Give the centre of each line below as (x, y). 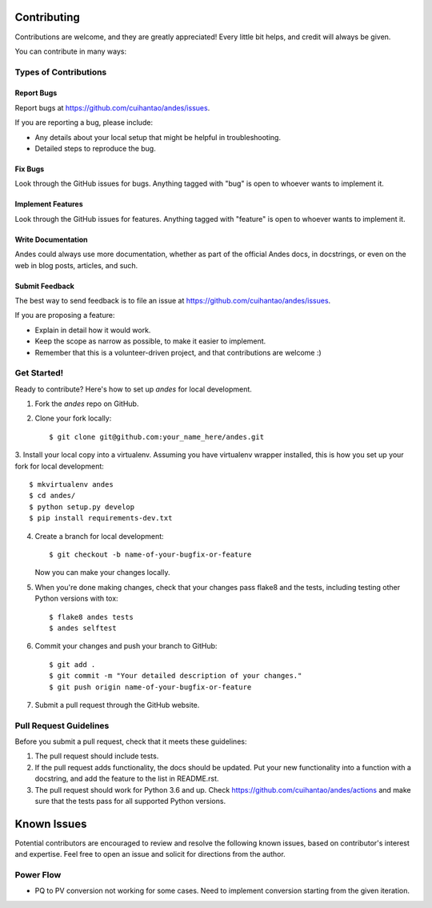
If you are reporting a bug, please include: (84, 123)
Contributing (47, 17)
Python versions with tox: (77, 599)
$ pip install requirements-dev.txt (101, 518)
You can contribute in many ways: (71, 51)
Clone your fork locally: (73, 418)
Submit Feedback (45, 286)
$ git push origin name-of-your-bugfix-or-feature (150, 687)
